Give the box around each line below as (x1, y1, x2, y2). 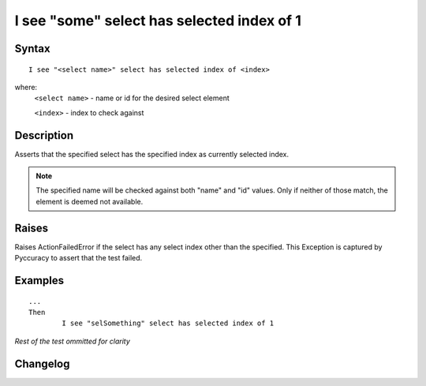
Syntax (14, 42, 50, 55)
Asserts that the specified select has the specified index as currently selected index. (14, 149, 290, 159)
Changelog (14, 357, 70, 370)
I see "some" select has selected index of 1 (14, 12, 301, 29)
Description (14, 129, 74, 142)
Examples (14, 273, 65, 287)
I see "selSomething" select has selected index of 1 (62, 319, 275, 328)
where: (14, 82, 38, 92)
